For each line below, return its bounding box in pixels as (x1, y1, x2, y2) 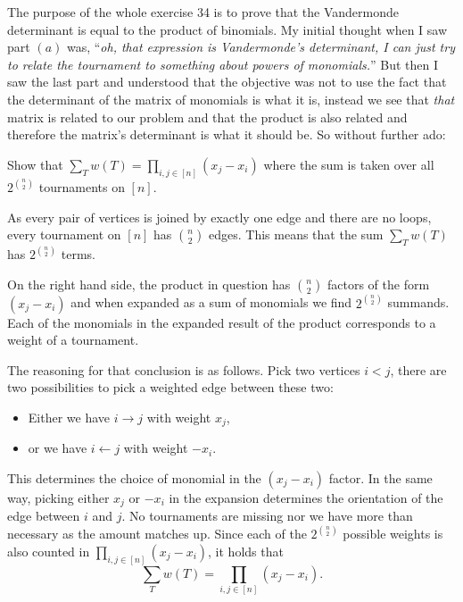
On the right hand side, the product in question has (7, 275, 291, 294)
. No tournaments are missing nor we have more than (121, 506, 413, 525)
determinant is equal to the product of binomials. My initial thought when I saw (7, 20, 448, 38)
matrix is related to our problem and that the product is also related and (7, 107, 408, 126)
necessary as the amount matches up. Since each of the (7, 524, 307, 543)
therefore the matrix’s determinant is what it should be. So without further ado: (7, 125, 446, 144)
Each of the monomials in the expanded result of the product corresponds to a (7, 313, 436, 331)
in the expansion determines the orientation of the (169, 488, 443, 506)
